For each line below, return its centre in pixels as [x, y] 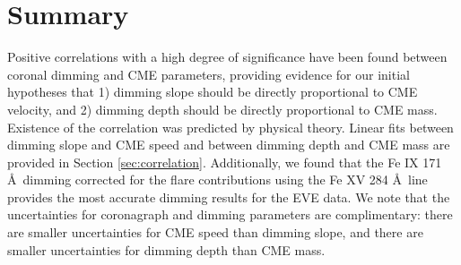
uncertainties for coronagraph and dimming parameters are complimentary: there [230, 214]
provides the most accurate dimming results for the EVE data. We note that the [229, 197]
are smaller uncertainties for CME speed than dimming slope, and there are [215, 232]
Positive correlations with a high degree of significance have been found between [227, 57]
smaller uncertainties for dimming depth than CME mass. [166, 249]
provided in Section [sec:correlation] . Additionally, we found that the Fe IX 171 [225, 162]
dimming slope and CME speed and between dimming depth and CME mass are [229, 145]
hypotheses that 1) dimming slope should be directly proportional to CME [213, 92]
